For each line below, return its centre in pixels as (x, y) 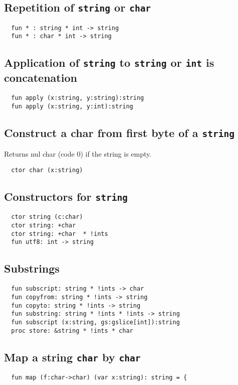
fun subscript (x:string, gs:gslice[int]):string (95, 322)
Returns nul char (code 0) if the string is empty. (78, 154)
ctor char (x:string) (47, 170)
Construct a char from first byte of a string (120, 132)
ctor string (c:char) (47, 217)
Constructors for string (66, 196)
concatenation (41, 78)
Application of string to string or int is (109, 62)
